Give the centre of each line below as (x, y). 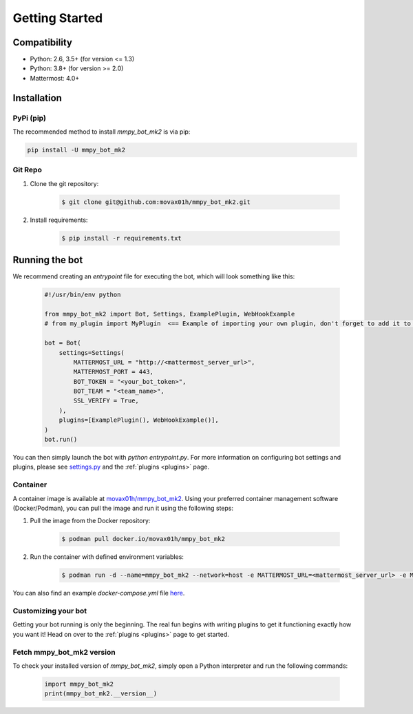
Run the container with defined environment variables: (107, 557)
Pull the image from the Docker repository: (90, 521)
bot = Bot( (63, 343)
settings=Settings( (92, 353)
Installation (37, 98)
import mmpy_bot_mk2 (79, 684)
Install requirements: (59, 220)
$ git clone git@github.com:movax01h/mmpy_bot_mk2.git (156, 202)
